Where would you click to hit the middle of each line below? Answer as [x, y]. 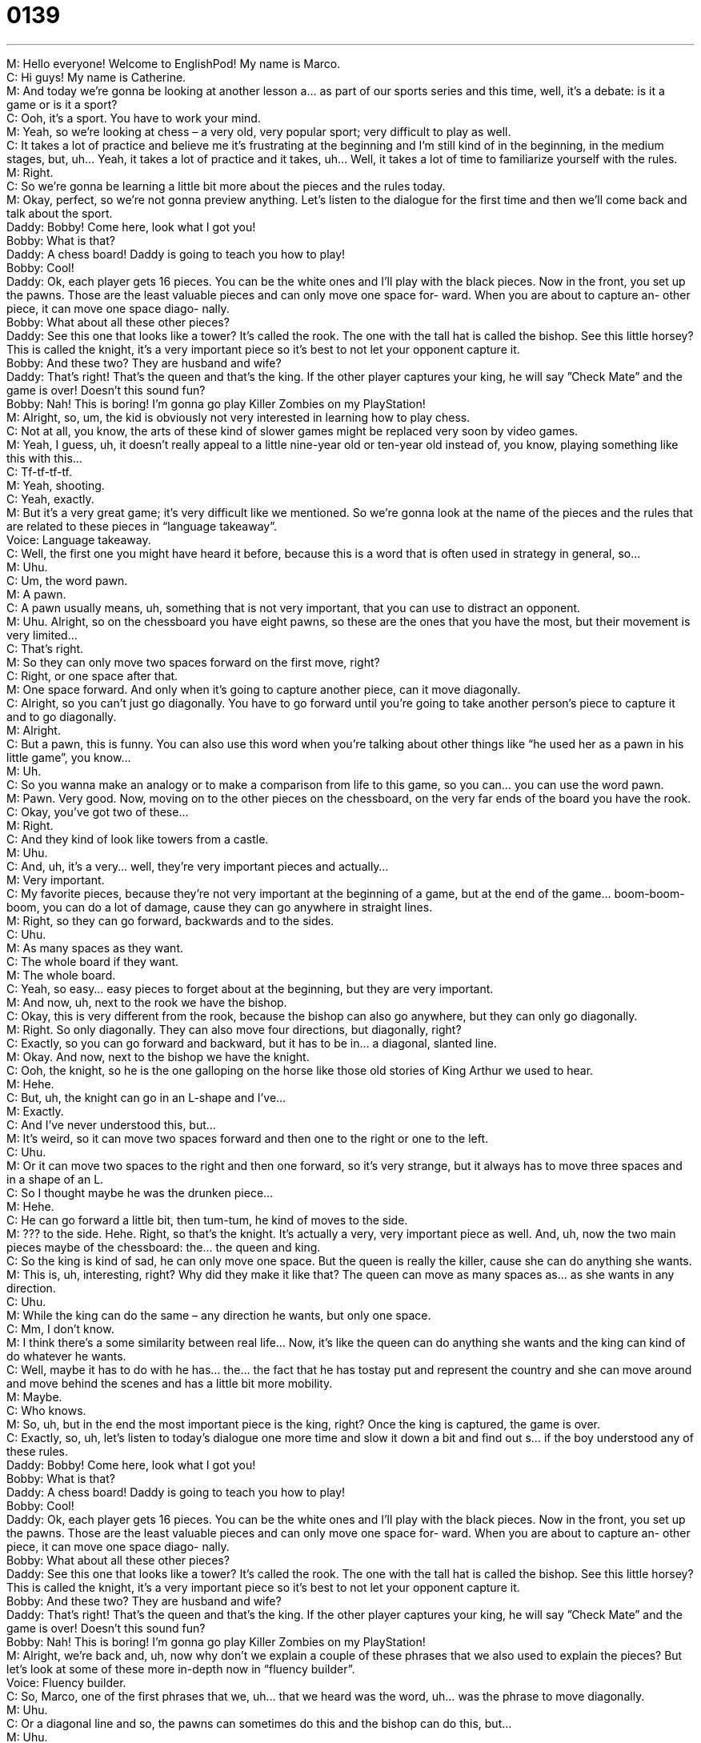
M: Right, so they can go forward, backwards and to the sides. [170, 920]
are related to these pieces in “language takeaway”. [142, 526]
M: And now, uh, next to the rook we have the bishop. [147, 1002]
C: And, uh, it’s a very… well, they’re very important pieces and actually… [198, 866]
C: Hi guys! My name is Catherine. [96, 77]
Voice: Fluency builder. [66, 1682]
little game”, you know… [69, 757]
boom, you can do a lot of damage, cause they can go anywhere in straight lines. [220, 907]
